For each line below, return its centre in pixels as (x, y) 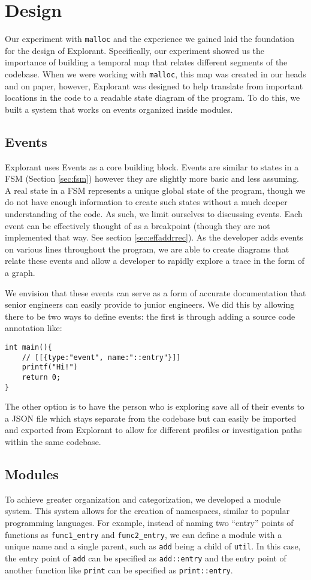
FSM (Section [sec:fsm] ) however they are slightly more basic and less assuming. (152, 178)
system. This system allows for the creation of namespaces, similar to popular (147, 511)
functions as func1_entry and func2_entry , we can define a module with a (144, 534)
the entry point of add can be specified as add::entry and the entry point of (146, 558)
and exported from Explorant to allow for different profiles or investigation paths (153, 430)
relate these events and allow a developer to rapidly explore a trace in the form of (155, 261)
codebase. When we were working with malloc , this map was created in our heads (155, 73)
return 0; (41, 377)
